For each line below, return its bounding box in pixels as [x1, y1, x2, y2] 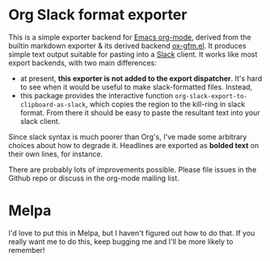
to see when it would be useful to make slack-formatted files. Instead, [19, 82, 253, 92]
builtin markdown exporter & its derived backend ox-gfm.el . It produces [8, 40, 247, 50]
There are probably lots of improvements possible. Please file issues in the [8, 164, 257, 174]
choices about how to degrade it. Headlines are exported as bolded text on [8, 140, 259, 150]
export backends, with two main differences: [8, 58, 158, 68]
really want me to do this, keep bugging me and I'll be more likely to [8, 236, 234, 246]
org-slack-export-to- [175, 92, 248, 100]
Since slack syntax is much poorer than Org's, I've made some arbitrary [8, 131, 247, 142]
